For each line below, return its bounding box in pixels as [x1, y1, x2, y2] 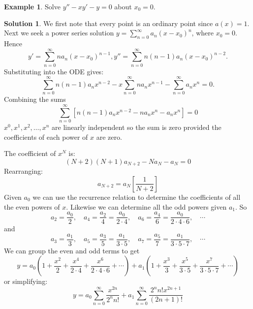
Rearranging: [4, 166, 43, 176]
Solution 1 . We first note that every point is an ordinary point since [4, 18, 213, 28]
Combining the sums [4, 94, 66, 104]
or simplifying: [4, 276, 48, 286]
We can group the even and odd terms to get [4, 245, 140, 255]
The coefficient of [4, 148, 56, 158]
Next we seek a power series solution [4, 28, 114, 38]
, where [191, 28, 214, 38]
